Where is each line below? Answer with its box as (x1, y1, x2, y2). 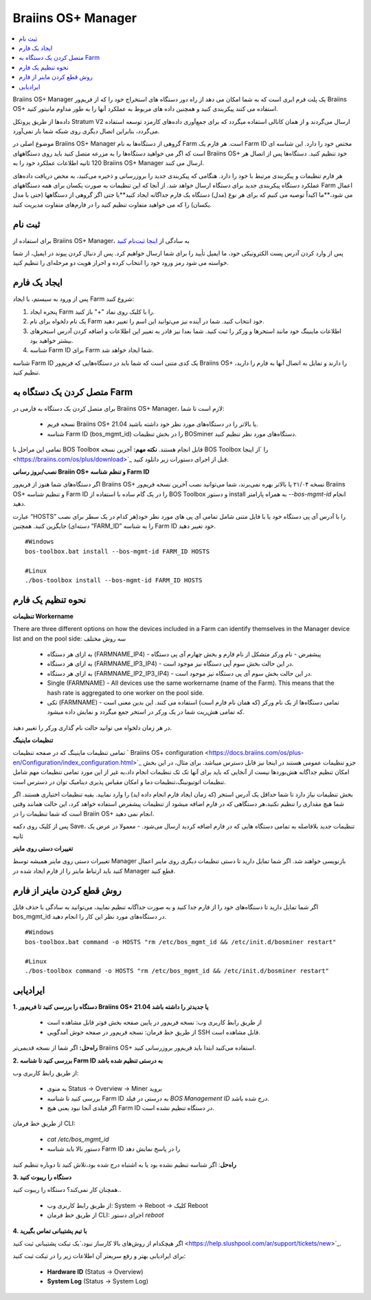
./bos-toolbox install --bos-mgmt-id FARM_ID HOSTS (25, 576, 203, 584)
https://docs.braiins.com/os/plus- (208, 749, 304, 757)
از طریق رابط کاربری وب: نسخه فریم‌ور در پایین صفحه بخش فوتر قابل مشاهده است (47, 1019, 262, 1027)
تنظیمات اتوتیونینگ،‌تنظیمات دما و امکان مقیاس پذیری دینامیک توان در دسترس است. (12, 778, 226, 786)
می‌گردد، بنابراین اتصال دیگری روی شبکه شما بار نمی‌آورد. (12, 127, 160, 136)
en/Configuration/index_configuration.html (12, 758, 133, 767)
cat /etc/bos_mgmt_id (47, 1135, 109, 1143)
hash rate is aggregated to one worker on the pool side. (47, 688, 205, 696)
